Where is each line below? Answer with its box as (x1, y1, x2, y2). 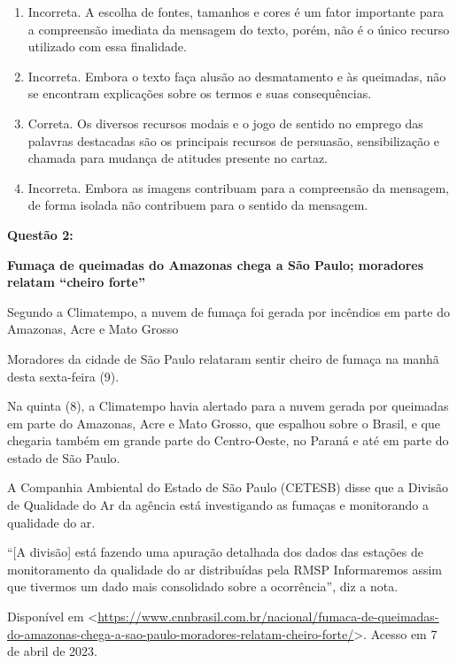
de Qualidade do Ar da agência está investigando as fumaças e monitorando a (7, 496, 429, 514)
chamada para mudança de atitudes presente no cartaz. (27, 149, 328, 167)
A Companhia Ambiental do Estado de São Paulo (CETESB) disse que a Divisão (7, 478, 449, 497)
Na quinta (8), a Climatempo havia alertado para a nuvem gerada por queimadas (7, 397, 449, 415)
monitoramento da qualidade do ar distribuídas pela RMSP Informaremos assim (7, 559, 443, 578)
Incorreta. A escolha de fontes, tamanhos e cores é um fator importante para (27, 3, 444, 20)
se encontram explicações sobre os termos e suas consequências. (27, 84, 372, 103)
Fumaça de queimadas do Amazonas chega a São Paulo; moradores (7, 255, 424, 274)
